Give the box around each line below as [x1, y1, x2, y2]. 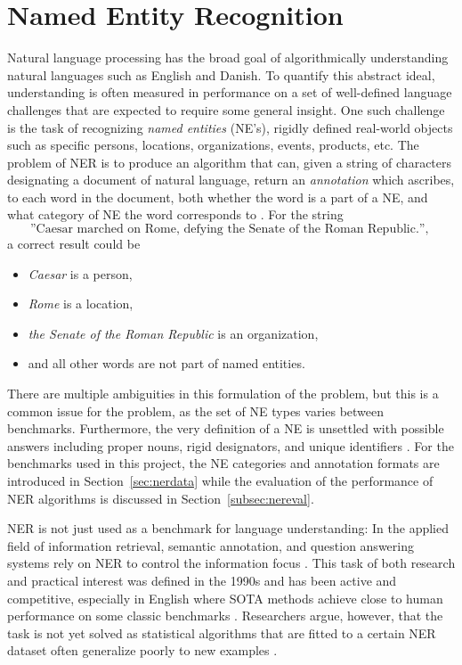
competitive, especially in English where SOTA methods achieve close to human [7, 588, 443, 607]
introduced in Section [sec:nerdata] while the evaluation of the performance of [7, 472, 434, 489]
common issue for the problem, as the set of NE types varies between [7, 401, 385, 420]
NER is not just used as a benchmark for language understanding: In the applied [7, 519, 449, 538]
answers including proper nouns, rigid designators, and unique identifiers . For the [7, 436, 454, 455]
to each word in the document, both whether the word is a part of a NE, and [7, 187, 428, 206]
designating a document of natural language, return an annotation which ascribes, [7, 170, 455, 189]
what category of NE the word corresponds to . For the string [7, 205, 344, 224]
